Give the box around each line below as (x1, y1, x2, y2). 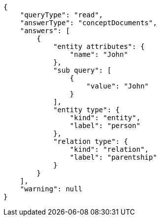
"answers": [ (20, 27, 70, 35)
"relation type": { (53, 137, 128, 145)
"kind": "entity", (69, 114, 141, 122)
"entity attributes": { (53, 43, 145, 50)
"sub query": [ (53, 66, 112, 74)
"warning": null (20, 185, 83, 193)
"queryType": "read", (20, 11, 103, 19)
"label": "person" (69, 122, 141, 130)
